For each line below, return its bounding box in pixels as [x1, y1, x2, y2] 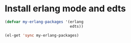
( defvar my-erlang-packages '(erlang [5, 19, 84, 24]
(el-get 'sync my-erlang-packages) [5, 33, 79, 38]
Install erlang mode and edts [5, 3, 126, 14]
